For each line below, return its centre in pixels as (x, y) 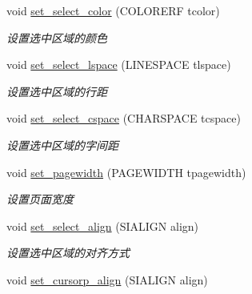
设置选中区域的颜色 (57, 37)
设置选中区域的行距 (57, 91)
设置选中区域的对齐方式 (68, 253)
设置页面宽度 (40, 199)
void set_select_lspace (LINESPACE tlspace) (119, 64)
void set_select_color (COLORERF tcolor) (113, 10)
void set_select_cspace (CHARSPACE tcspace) (124, 118)
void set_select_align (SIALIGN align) (103, 226)
